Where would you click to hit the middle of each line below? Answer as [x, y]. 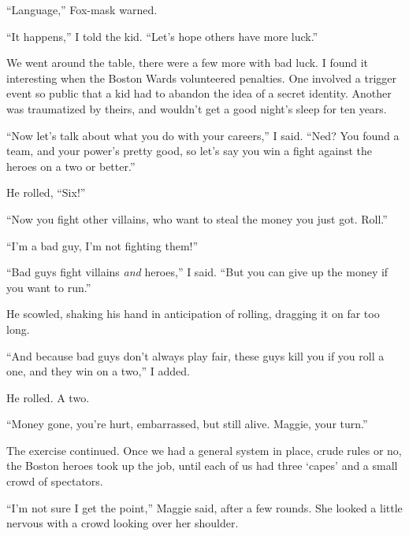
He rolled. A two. [48, 397]
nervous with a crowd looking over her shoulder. [123, 523]
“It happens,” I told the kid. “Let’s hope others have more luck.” [162, 36]
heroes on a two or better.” [71, 166]
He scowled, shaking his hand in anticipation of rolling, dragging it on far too [193, 314]
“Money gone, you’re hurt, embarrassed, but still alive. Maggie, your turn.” [187, 424]
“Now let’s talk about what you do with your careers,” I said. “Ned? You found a [203, 135]
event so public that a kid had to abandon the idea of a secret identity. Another [199, 93]
